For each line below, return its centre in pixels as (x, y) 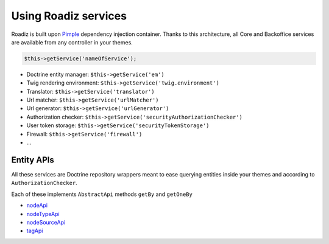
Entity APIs (33, 160)
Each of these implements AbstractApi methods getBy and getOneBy (102, 194)
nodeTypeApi (43, 214)
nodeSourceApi (46, 222)
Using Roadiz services (69, 16)
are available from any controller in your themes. (72, 42)
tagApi (35, 231)
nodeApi (37, 205)
